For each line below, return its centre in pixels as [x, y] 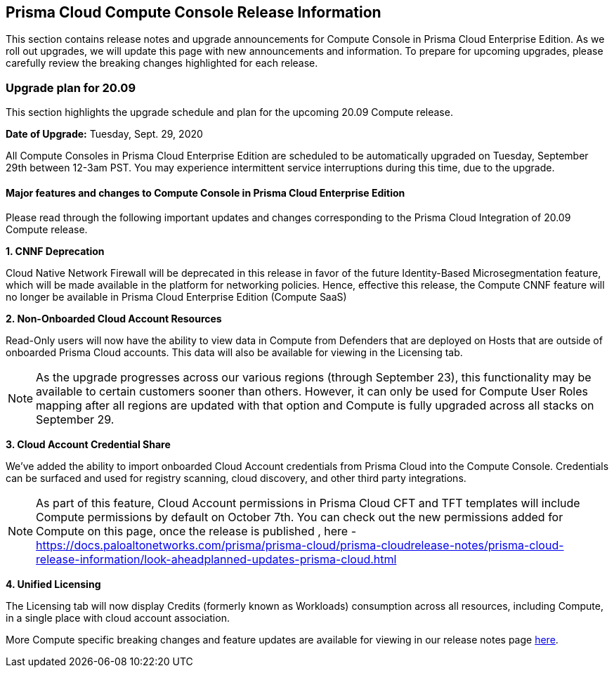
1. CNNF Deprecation [55, 251]
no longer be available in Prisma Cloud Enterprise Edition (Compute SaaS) [176, 297]
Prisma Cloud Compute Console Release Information [194, 12]
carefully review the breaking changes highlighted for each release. [162, 63]
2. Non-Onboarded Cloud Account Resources [114, 319]
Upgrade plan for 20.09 [71, 87]
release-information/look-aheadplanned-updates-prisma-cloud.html [216, 560]
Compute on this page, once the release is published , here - [196, 531]
